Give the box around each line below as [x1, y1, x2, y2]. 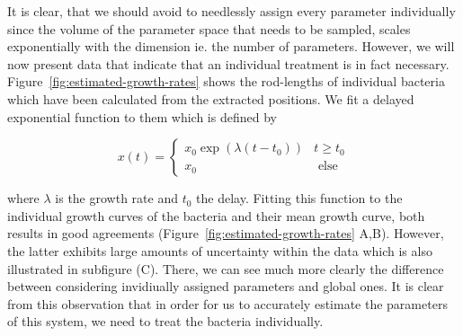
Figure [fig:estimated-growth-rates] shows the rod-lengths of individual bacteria [7, 72, 445, 91]
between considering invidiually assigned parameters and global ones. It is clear [7, 277, 444, 296]
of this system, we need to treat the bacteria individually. [7, 312, 324, 331]
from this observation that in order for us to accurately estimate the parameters [7, 294, 448, 313]
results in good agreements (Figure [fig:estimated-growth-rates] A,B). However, [7, 224, 444, 243]
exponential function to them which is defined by [7, 107, 277, 126]
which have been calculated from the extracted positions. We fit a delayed [7, 89, 414, 108]
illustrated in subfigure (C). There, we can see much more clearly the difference [7, 259, 444, 278]
